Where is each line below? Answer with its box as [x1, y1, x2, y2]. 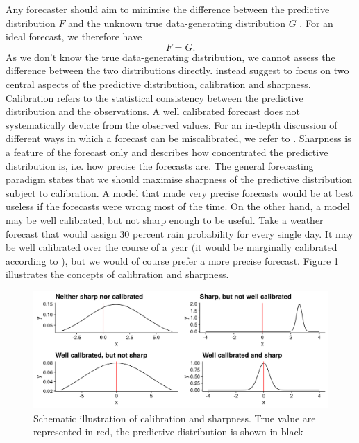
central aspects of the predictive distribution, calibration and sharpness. [6, 76, 311, 91]
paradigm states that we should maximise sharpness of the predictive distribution [6, 172, 352, 186]
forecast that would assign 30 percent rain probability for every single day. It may [6, 226, 353, 241]
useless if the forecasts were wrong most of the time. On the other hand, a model [6, 199, 350, 214]
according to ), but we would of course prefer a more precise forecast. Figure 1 [6, 253, 339, 268]
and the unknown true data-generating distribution [68, 15, 285, 30]
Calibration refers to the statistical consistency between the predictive [6, 90, 303, 105]
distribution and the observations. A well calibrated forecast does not [6, 104, 301, 119]
